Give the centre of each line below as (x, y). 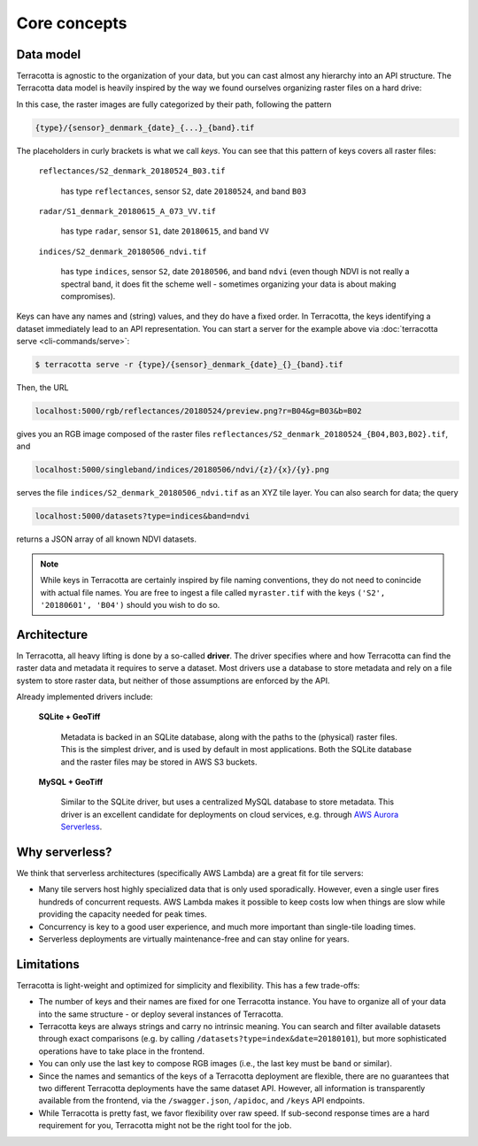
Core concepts (72, 23)
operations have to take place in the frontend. (122, 1051)
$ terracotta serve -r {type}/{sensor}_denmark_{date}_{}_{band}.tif (189, 365)
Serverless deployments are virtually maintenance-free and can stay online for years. (194, 939)
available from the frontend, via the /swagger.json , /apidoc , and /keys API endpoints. (202, 1101)
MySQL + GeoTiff (71, 781)
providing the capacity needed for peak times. (123, 914)
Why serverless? (64, 852)
